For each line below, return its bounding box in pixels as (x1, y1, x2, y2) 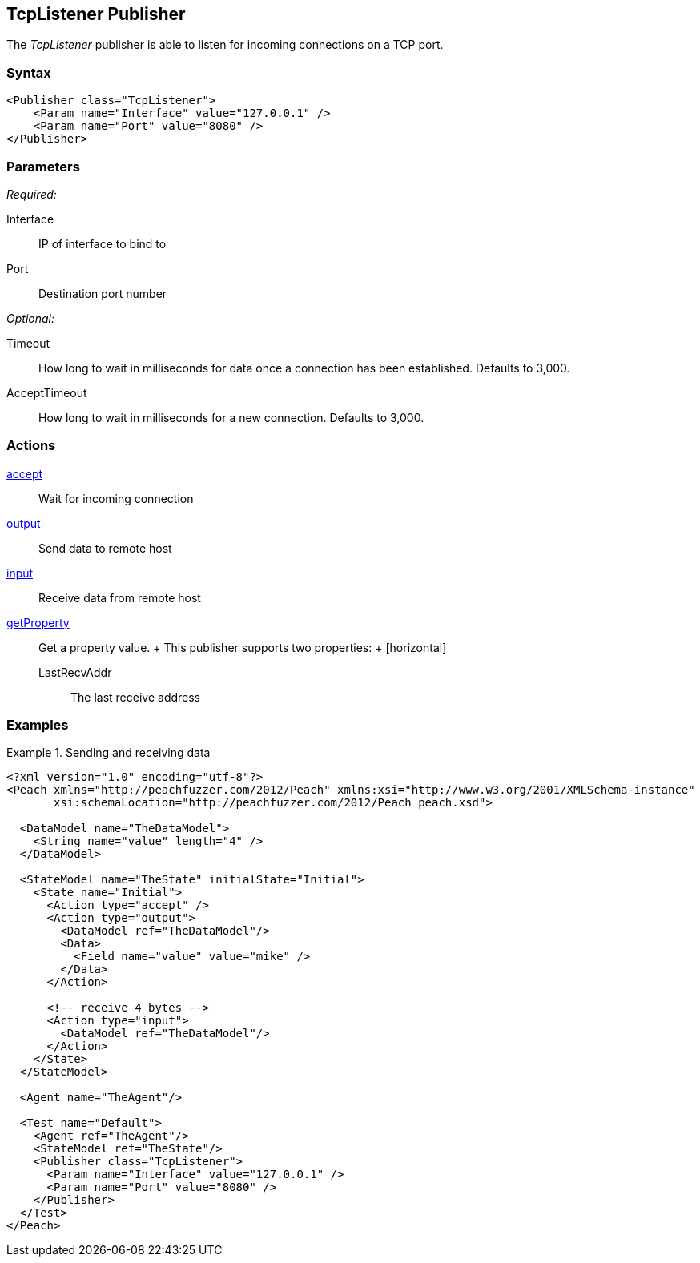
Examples (6, 717, 69, 734)
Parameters (6, 158, 80, 175)
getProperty (6, 615, 70, 629)
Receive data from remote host (38, 590, 201, 605)
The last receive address (70, 690, 201, 704)
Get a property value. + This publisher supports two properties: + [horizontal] (38, 640, 447, 654)
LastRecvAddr (38, 665, 112, 679)
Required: (6, 187, 57, 201)
